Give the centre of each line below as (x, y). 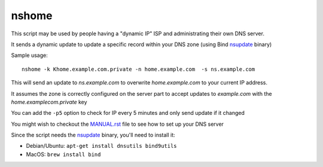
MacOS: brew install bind (63, 154)
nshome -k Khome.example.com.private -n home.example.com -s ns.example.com (138, 69)
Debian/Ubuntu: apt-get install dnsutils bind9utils (101, 146)
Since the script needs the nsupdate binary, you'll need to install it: (93, 135)
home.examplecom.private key (49, 102)
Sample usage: (29, 55)
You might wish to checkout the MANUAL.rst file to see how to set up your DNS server (118, 124)
